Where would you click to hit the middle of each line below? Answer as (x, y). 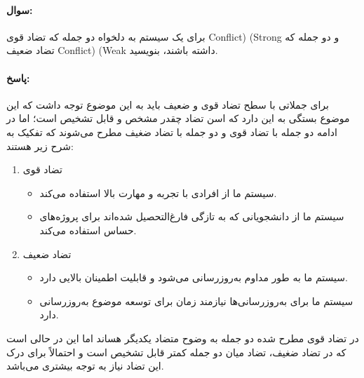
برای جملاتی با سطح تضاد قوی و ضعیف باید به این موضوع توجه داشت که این (168, 104)
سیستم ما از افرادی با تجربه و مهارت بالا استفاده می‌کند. (158, 193)
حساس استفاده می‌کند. (88, 230)
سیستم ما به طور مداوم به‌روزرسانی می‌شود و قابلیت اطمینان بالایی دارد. (194, 277)
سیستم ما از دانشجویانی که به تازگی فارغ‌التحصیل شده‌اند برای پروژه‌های (192, 216)
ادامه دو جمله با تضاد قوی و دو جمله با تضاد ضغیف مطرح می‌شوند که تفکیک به (172, 131)
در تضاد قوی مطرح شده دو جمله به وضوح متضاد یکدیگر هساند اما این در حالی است (183, 338)
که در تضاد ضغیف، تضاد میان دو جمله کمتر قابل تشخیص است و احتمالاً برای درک (176, 352)
